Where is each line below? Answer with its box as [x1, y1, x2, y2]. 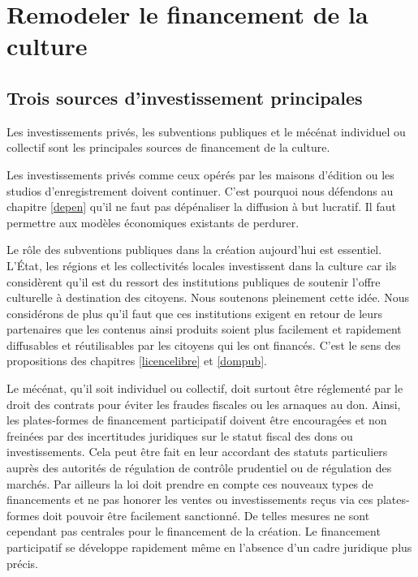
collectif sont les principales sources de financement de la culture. [6, 139, 330, 156]
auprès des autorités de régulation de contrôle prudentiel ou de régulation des [6, 459, 392, 476]
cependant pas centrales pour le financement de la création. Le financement [6, 523, 381, 540]
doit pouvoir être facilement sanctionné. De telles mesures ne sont [42, 506, 370, 523]
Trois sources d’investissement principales [6, 84, 363, 110]
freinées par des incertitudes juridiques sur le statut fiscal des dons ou [6, 427, 353, 444]
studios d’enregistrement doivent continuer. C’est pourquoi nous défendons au [6, 182, 394, 199]
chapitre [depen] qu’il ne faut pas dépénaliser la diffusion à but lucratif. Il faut [6, 198, 396, 215]
